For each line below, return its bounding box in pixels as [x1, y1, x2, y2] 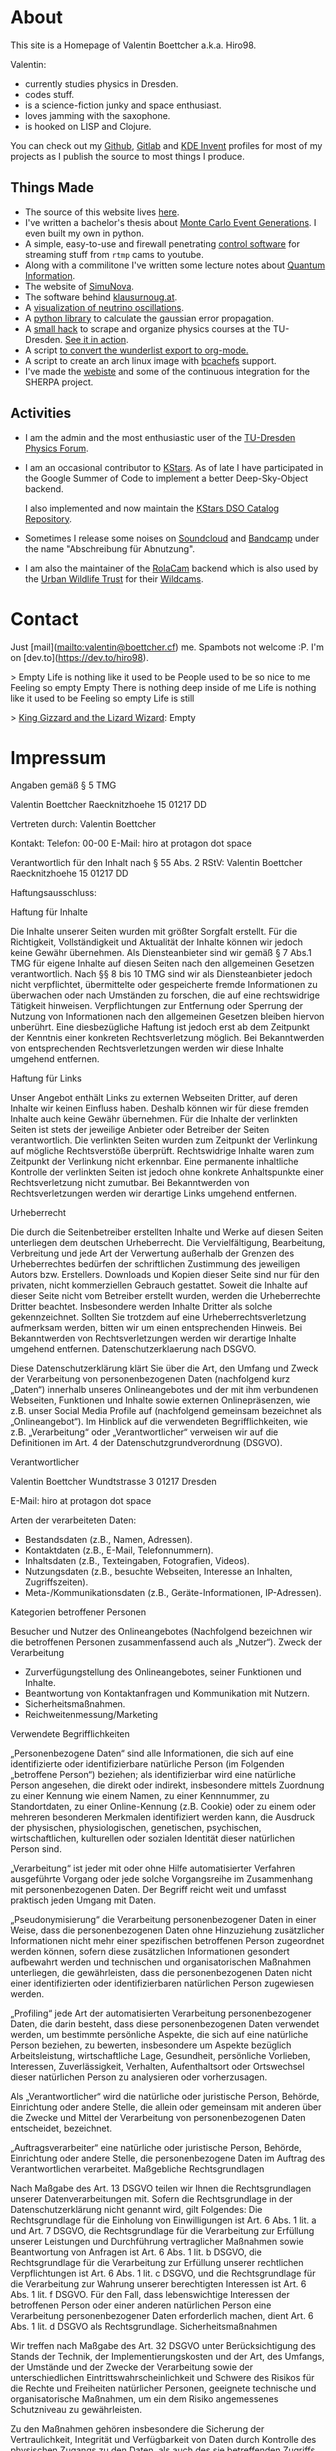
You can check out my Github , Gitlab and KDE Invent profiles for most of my [10, 139, 323, 151]
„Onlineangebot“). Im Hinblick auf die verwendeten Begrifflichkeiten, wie [10, 1416, 308, 1428]
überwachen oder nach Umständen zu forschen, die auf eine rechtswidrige [10, 989, 320, 1001]
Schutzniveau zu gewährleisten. [10, 2404, 143, 2416]
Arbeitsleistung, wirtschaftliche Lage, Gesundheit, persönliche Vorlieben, [10, 2050, 311, 2062]
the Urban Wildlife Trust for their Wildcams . [24, 572, 204, 585]
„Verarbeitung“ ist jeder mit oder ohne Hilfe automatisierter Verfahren [10, 1862, 296, 1875]
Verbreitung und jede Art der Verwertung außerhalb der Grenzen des [10, 1247, 295, 1260]
